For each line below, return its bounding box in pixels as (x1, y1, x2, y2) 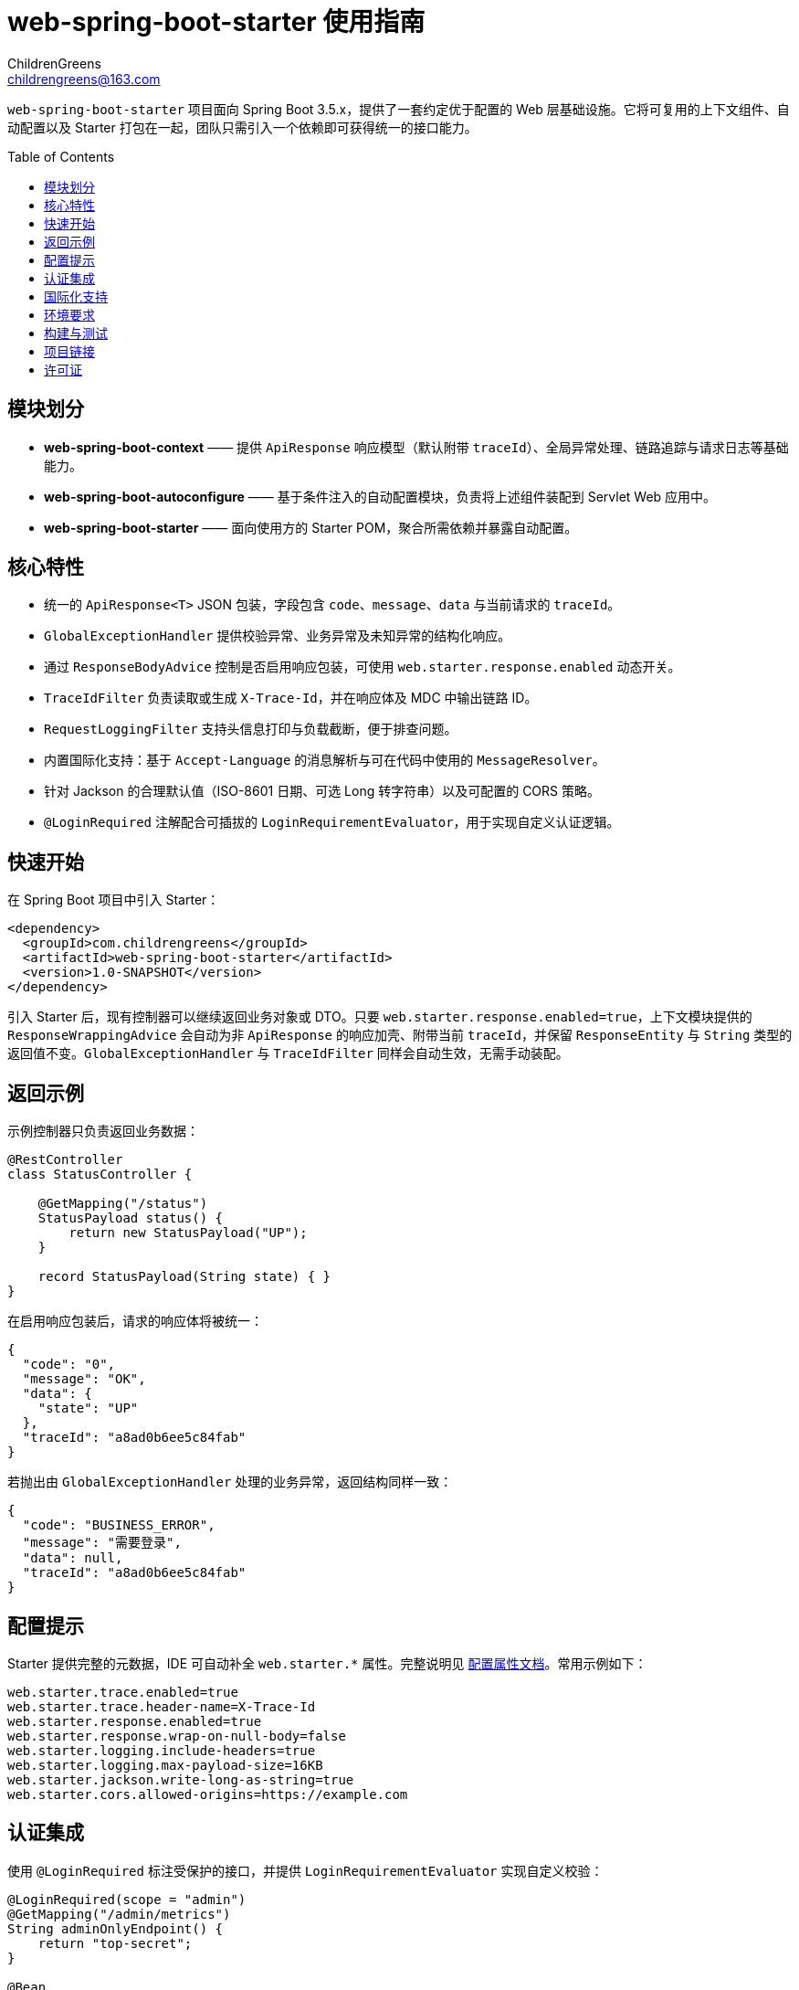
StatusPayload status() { (37, 1211, 224, 1226)
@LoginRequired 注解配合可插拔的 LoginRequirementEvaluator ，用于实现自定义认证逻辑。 (44, 814, 620, 831)
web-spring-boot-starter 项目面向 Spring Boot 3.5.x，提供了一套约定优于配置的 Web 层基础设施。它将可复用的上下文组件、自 (7, 101, 790, 117)
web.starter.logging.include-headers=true (7, 1742, 316, 1758)
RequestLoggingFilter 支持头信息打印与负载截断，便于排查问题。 (44, 721, 457, 737)
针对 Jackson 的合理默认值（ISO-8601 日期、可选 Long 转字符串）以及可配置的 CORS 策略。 (44, 783, 600, 799)
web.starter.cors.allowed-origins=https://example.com (7, 1786, 408, 1802)
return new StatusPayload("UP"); (68, 1225, 308, 1241)
